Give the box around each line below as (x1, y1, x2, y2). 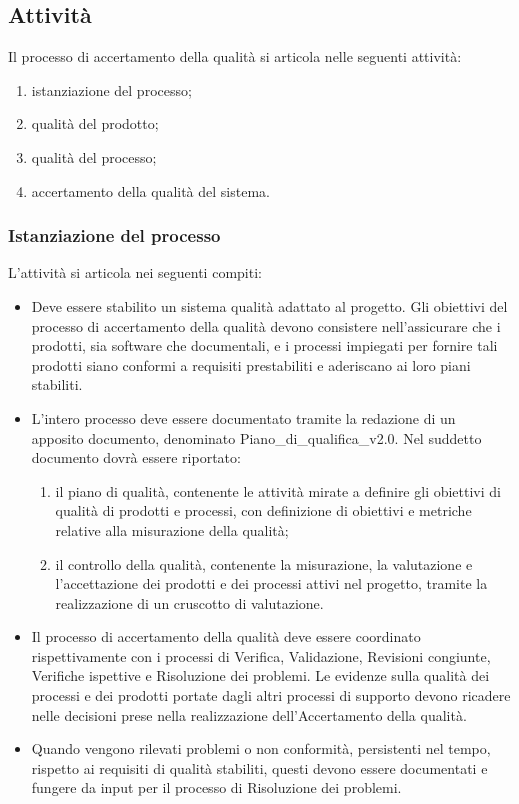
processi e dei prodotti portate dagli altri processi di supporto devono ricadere (31, 685, 511, 706)
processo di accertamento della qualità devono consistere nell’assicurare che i (31, 315, 501, 336)
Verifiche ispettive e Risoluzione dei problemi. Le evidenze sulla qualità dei (31, 665, 490, 686)
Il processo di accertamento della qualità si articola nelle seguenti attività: (8, 46, 462, 67)
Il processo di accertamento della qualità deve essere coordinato (31, 626, 421, 647)
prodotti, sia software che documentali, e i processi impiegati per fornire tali (31, 335, 498, 356)
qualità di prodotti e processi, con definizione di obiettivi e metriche (55, 500, 472, 521)
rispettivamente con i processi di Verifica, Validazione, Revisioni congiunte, (31, 645, 491, 666)
